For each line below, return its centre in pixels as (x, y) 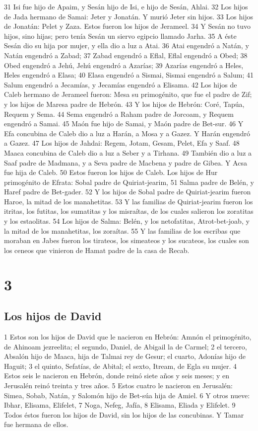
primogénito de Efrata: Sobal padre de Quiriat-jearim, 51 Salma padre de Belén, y (129, 182)
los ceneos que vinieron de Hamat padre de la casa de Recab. (97, 250)
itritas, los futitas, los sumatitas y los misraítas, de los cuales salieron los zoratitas (129, 211)
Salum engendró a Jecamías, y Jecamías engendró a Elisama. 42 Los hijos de (121, 84)
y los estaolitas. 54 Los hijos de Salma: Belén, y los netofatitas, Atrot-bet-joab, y (127, 221)
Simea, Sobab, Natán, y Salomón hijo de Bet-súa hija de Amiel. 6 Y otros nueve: (127, 395)
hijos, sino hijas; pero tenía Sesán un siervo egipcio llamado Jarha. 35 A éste (120, 36)
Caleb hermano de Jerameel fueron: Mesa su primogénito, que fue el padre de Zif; (128, 94)
